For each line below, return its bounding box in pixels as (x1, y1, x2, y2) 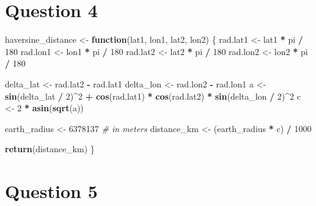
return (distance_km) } (5, 142, 95, 155)
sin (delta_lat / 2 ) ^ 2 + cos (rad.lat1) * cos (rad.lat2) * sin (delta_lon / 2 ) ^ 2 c (5, 89, 301, 102)
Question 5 (5, 178, 98, 204)
